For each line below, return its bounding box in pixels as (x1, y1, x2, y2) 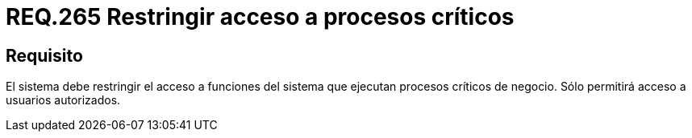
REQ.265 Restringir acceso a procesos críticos (6, 3, 515, 30)
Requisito (6, 45, 83, 66)
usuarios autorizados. (6, 93, 121, 108)
